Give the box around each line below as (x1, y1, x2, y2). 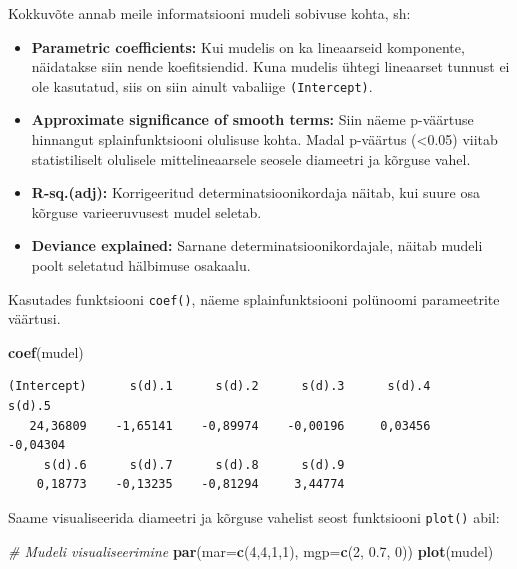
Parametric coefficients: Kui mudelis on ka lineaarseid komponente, (31, 36, 465, 57)
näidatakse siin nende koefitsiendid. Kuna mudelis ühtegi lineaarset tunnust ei (31, 56, 510, 77)
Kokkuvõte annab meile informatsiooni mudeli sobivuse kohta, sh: (8, 3, 411, 23)
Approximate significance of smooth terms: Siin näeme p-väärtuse (31, 109, 474, 130)
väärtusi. (8, 308, 61, 329)
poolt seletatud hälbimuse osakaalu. (31, 255, 251, 275)
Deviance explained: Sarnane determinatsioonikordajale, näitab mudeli (31, 235, 483, 256)
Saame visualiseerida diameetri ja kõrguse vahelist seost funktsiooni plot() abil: (8, 507, 500, 527)
